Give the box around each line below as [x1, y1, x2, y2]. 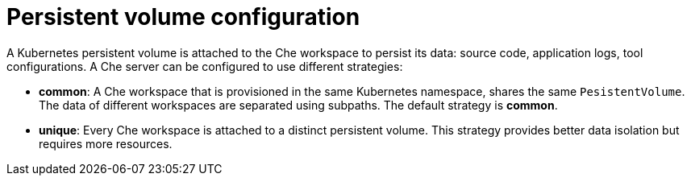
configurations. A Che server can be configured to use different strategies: [6, 59, 403, 73]
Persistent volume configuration [6, 3, 360, 31]
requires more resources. [39, 136, 173, 151]
